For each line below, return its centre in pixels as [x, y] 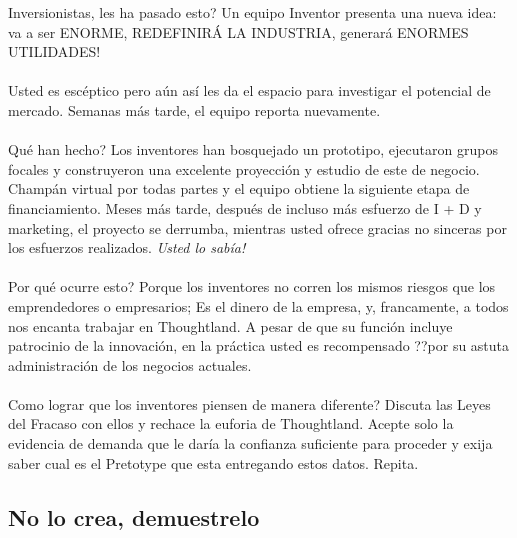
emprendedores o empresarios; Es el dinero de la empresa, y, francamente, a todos [258, 305]
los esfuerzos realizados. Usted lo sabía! [127, 247]
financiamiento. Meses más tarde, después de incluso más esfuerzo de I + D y [245, 207]
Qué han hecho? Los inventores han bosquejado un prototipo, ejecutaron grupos [253, 149]
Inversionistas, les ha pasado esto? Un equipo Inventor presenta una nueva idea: [252, 12]
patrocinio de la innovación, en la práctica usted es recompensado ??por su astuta [259, 345]
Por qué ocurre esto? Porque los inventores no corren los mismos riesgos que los [252, 286]
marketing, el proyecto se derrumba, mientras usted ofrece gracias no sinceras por [257, 227]
